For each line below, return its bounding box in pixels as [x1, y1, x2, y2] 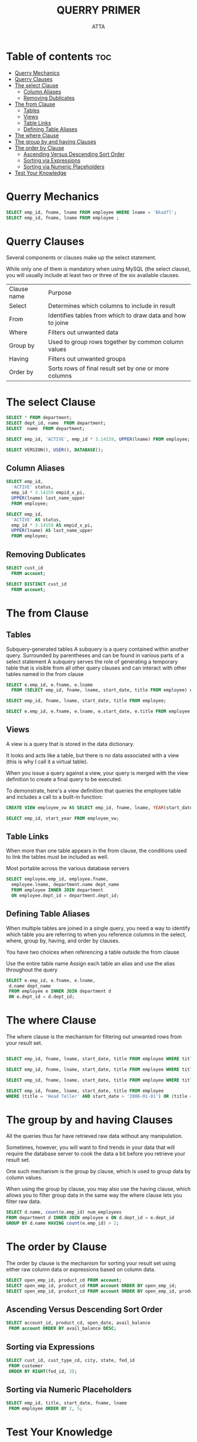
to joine [47, 319, 69, 327]
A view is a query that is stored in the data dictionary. [6, 740, 135, 747]
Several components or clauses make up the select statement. [6, 254, 157, 261]
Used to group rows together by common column [47, 338, 184, 346]
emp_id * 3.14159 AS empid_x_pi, [11, 522, 93, 528]
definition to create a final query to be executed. [6, 775, 123, 782]
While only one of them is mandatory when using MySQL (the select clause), [6, 265, 191, 272]
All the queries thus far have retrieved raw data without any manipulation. [6, 1133, 184, 1140]
